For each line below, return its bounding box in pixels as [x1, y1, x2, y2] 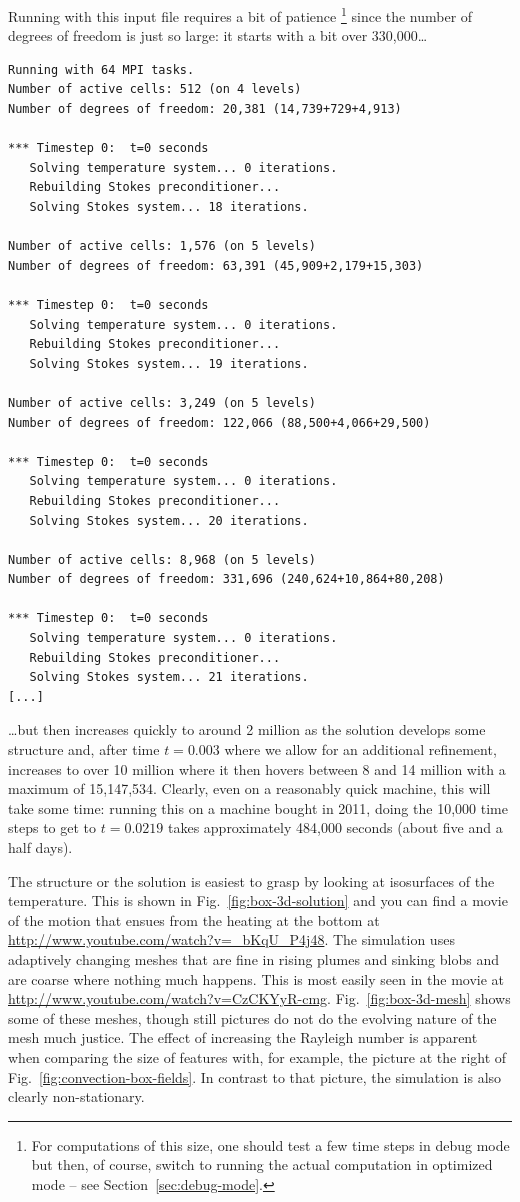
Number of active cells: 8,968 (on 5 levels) [8, 552, 316, 567]
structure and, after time [8, 739, 160, 760]
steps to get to [8, 817, 97, 838]
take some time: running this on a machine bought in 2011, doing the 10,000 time [8, 797, 508, 818]
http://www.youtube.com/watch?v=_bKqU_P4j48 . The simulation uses [8, 929, 455, 950]
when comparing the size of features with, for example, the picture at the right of [8, 1046, 507, 1067]
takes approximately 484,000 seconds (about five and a [167, 817, 503, 838]
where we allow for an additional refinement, [224, 739, 497, 760]
